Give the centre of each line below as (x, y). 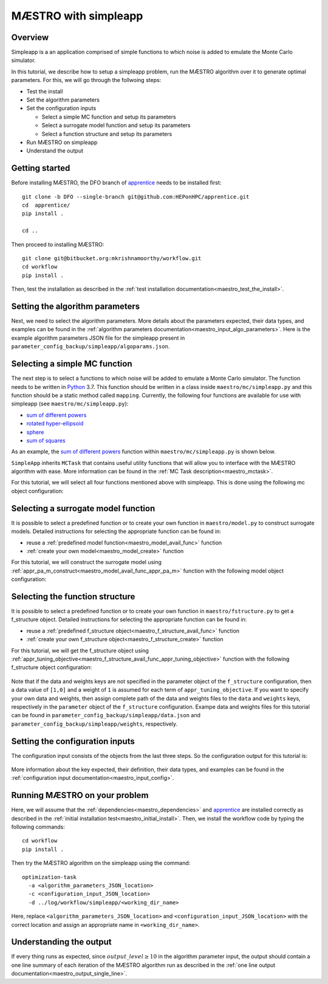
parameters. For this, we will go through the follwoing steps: (86, 80)
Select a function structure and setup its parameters (107, 134)
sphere (35, 432)
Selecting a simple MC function (72, 364)
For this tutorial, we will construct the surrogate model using (87, 562)
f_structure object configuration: (52, 667)
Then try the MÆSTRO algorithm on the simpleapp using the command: (101, 863)
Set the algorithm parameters (63, 100)
